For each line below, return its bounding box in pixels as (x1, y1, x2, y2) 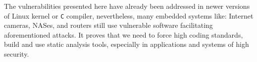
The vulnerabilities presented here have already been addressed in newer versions (4, 1, 250, 11)
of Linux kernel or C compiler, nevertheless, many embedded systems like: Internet (4, 10, 254, 21)
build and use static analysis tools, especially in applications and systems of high (4, 39, 249, 49)
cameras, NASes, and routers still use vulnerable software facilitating (4, 20, 213, 30)
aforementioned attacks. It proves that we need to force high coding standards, (4, 29, 243, 40)
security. (4, 49, 29, 59)
